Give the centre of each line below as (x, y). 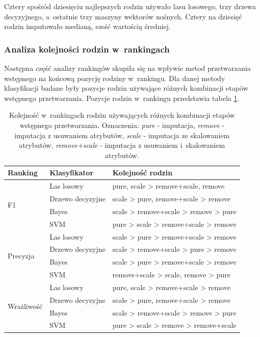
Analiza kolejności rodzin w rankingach (87, 49)
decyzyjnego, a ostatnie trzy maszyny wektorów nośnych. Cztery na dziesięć (123, 16)
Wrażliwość (25, 306)
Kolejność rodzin (142, 173)
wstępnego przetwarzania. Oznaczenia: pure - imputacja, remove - (122, 125)
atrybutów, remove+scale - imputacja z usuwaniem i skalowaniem (122, 145)
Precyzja (21, 255)
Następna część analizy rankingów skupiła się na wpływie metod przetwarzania (127, 68)
